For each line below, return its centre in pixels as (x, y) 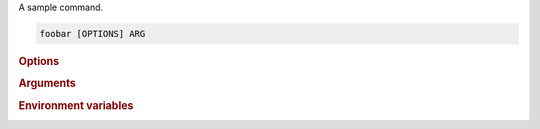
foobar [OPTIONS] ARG (92, 33)
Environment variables (76, 105)
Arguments (47, 83)
